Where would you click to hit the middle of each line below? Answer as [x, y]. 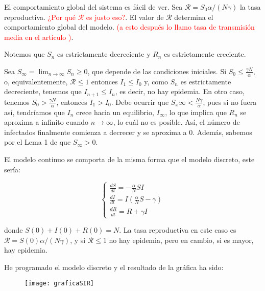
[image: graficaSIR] [59, 284]
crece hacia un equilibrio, [115, 112]
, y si [78, 240]
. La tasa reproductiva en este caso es [178, 230]
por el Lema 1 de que [38, 142]
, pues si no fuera [230, 102]
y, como [156, 81]
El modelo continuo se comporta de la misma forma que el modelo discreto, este [129, 159]
